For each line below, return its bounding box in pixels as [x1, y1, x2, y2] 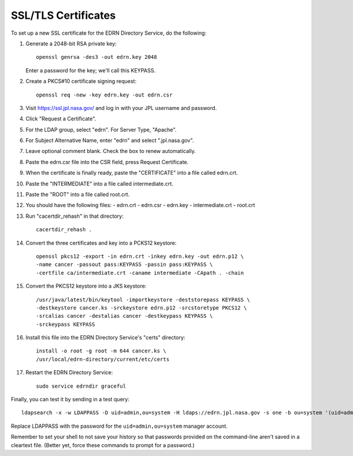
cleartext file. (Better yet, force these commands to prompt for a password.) [11, 441, 195, 448]
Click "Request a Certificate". [25, 115, 96, 122]
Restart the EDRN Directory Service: [25, 369, 113, 376]
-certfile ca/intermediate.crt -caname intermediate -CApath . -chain [36, 269, 244, 276]
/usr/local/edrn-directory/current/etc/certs [36, 356, 170, 362]
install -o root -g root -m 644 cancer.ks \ [36, 348, 167, 354]
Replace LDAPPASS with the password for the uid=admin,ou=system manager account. [11, 422, 228, 430]
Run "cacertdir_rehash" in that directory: [25, 212, 124, 219]
